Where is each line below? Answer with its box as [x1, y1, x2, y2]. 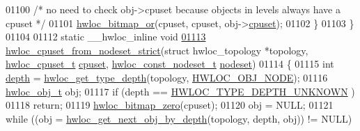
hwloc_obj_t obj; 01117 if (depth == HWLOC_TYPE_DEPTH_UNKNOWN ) [6, 84, 355, 98]
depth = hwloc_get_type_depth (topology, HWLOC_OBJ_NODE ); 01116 [6, 70, 328, 84]
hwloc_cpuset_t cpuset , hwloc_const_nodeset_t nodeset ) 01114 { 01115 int [6, 56, 334, 71]
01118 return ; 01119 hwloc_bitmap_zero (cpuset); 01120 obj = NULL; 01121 [6, 98, 334, 112]
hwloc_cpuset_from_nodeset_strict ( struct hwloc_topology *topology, [6, 43, 308, 57]
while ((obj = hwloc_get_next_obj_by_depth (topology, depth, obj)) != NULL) [6, 111, 352, 125]
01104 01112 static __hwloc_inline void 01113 [6, 29, 206, 44]
